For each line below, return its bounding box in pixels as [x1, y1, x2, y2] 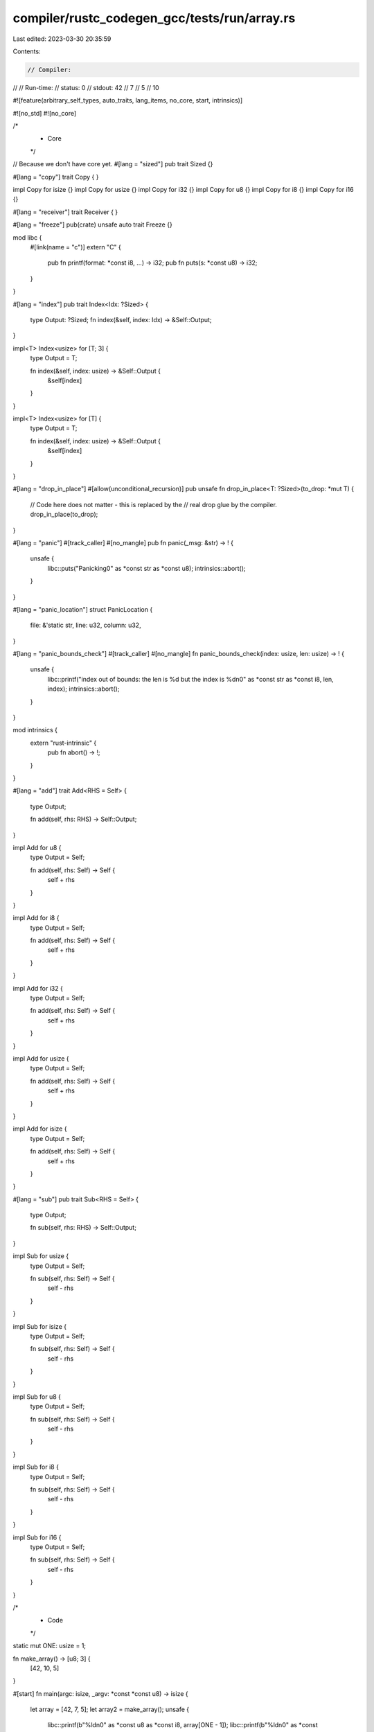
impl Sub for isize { [12, 1322, 67, 1330]
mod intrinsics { [12, 726, 58, 734]
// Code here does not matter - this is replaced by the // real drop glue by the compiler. [30, 500, 277, 509]
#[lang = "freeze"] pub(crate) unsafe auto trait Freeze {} [12, 220, 172, 229]
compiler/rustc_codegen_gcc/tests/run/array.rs [12, 10, 296, 26]
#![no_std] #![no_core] [12, 109, 77, 117]
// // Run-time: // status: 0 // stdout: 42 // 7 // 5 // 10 [12, 83, 159, 91]
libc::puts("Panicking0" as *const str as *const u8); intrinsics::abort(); [47, 564, 246, 572]
